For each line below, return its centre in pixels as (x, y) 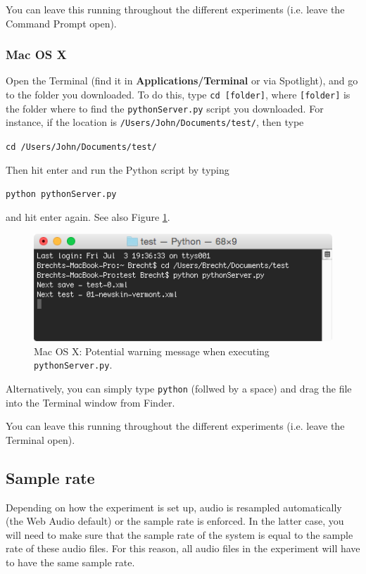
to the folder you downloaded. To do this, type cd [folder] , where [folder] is (178, 94)
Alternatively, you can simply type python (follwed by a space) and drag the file (179, 389)
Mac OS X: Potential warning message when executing (152, 351)
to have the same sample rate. (70, 562)
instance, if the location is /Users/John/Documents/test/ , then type (155, 122)
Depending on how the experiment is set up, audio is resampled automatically (174, 507)
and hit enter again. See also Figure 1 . (88, 216)
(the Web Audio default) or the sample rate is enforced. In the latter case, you (175, 521)
